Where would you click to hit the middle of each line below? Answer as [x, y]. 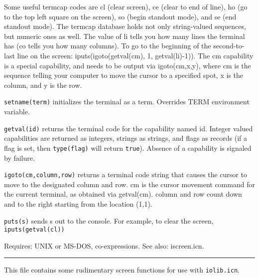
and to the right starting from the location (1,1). [78, 203]
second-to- [229, 46]
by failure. [19, 157]
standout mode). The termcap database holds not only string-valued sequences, [125, 26]
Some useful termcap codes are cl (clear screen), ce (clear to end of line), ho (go [126, 6]
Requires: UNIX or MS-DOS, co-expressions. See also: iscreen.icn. [104, 245]
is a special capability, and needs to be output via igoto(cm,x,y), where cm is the [128, 65]
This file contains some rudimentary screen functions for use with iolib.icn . [122, 270]
